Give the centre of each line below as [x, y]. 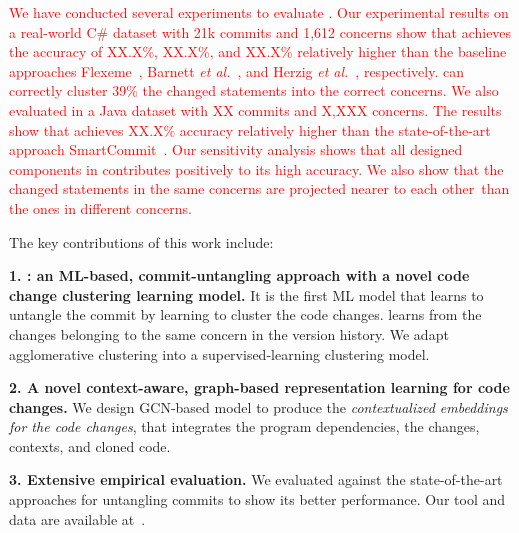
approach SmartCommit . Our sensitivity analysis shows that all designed [236, 149]
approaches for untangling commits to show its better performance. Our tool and [257, 499]
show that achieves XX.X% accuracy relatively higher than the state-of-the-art [250, 129]
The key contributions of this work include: [141, 241]
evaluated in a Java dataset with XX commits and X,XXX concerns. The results [255, 109]
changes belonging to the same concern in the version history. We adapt [229, 333]
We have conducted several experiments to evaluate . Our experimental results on [259, 12]
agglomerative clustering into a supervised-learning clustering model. [219, 353]
